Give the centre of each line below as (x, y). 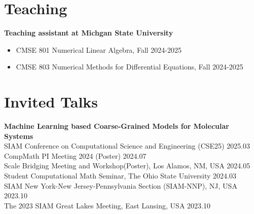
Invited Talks (51, 102)
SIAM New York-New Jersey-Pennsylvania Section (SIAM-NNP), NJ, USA (121, 185)
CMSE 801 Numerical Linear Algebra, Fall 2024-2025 (99, 49)
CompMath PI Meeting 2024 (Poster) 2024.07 (75, 155)
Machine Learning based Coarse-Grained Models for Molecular (117, 126)
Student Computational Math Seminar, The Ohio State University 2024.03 (120, 175)
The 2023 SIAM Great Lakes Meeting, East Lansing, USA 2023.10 (107, 205)
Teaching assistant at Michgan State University (89, 33)
